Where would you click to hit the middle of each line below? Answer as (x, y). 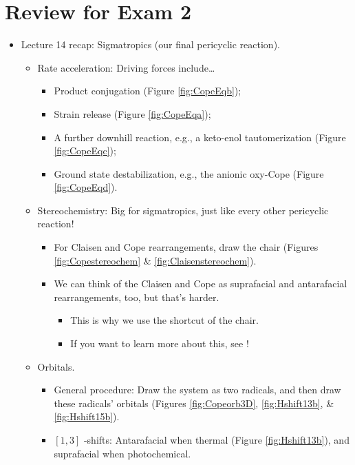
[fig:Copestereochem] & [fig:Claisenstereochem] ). (155, 260)
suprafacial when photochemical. (122, 453)
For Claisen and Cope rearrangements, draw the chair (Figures (186, 247)
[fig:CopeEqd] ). (86, 187)
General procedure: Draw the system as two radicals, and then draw (197, 390)
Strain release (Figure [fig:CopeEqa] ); (132, 113)
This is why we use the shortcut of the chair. (164, 320)
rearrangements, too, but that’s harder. (137, 297)
